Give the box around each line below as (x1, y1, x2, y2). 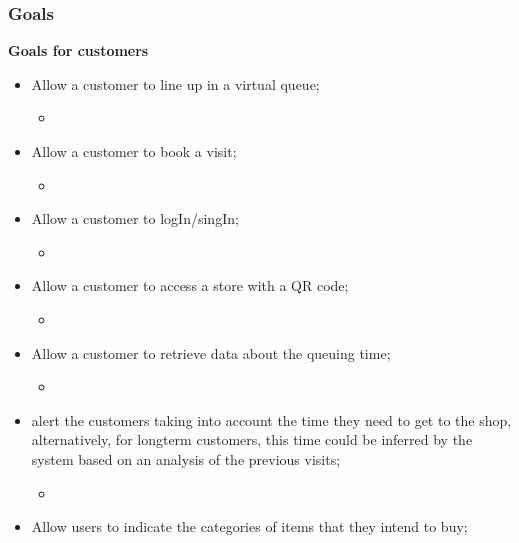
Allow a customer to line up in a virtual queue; (31, 73, 320, 94)
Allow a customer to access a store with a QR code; (31, 275, 349, 296)
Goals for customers (8, 40, 149, 61)
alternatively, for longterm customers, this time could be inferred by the (31, 429, 473, 450)
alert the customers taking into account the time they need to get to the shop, (31, 409, 512, 430)
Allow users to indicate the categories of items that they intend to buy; (31, 516, 468, 537)
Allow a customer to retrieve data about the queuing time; (31, 342, 391, 363)
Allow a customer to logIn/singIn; (31, 208, 239, 229)
